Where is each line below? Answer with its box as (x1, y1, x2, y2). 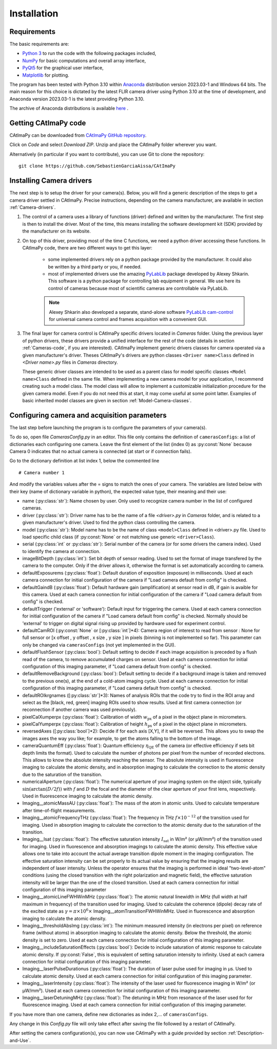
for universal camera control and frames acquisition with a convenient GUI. (49, 316, 207, 323)
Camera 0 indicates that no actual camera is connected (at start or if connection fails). (9, 448, 192, 455)
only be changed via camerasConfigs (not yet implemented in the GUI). (22, 642, 176, 648)
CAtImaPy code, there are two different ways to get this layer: (22, 244, 152, 251)
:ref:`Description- (227, 1030, 264, 1036)
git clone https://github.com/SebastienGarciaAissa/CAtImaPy (18, 163, 175, 169)
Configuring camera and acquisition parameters (9, 411, 167, 419)
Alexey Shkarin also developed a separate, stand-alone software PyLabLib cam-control (49, 309, 233, 315)
